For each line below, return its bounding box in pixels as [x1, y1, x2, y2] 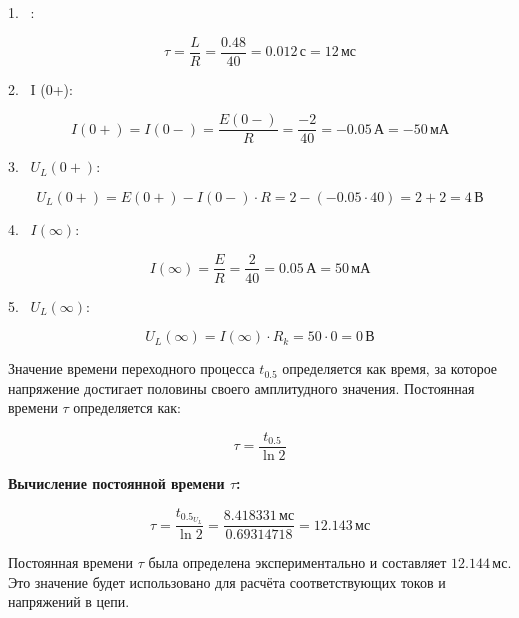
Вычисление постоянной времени [8, 473, 225, 493]
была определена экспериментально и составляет [148, 552, 447, 573]
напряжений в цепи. [8, 591, 130, 612]
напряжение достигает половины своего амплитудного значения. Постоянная [8, 377, 475, 398]
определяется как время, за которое [282, 358, 498, 379]
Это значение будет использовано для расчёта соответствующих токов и [8, 571, 446, 592]
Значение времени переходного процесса [8, 358, 255, 379]
